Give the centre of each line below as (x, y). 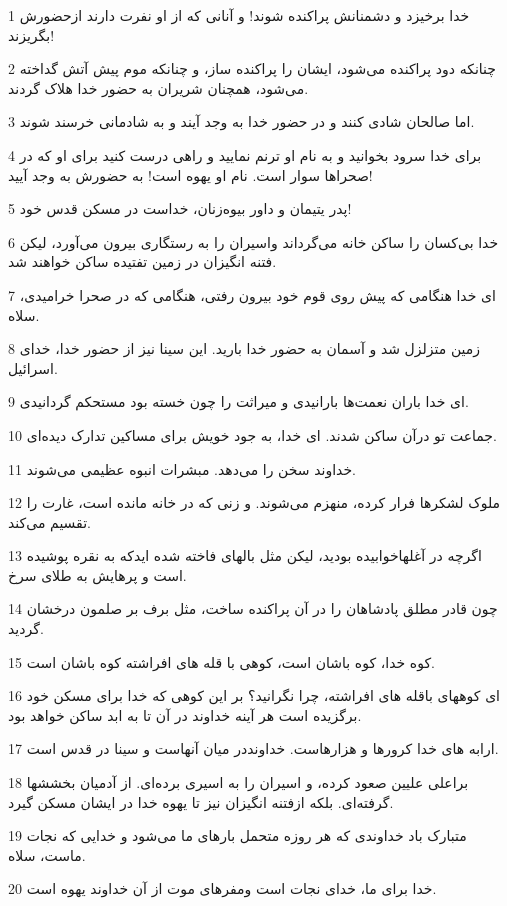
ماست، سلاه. (47, 854)
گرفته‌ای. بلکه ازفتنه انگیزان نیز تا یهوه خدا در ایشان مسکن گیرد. (201, 801)
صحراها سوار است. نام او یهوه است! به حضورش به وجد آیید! (190, 174)
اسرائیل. (33, 367)
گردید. (26, 628)
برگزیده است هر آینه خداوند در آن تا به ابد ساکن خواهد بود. (185, 714)
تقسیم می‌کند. (49, 521)
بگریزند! (31, 34)
